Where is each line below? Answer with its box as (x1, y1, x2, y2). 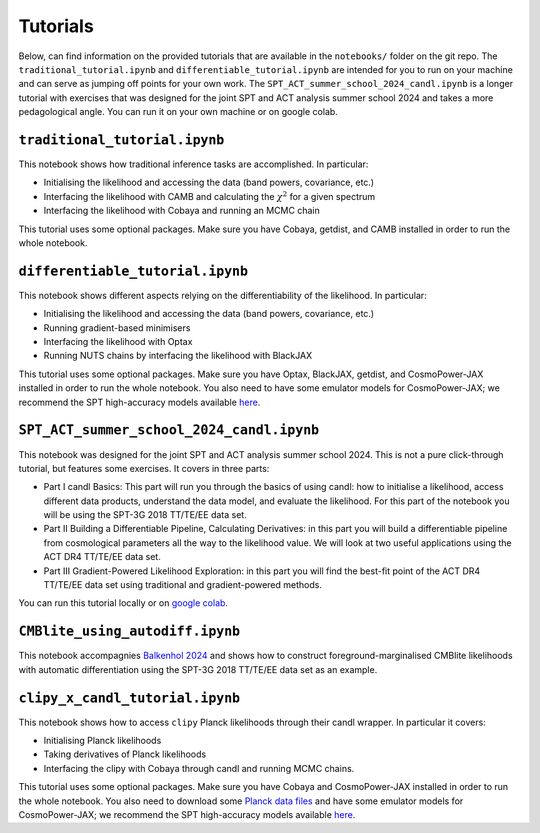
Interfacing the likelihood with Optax (43, 336, 193, 348)
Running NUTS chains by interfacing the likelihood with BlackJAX (43, 350, 313, 362)
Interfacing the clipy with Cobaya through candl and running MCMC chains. (43, 762, 355, 774)
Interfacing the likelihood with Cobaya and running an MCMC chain (43, 205, 320, 217)
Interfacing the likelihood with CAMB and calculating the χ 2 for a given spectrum (43, 190, 376, 202)
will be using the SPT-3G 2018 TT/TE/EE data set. (43, 509, 247, 521)
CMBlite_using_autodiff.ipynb (18, 623, 241, 640)
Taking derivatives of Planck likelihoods (43, 748, 207, 760)
